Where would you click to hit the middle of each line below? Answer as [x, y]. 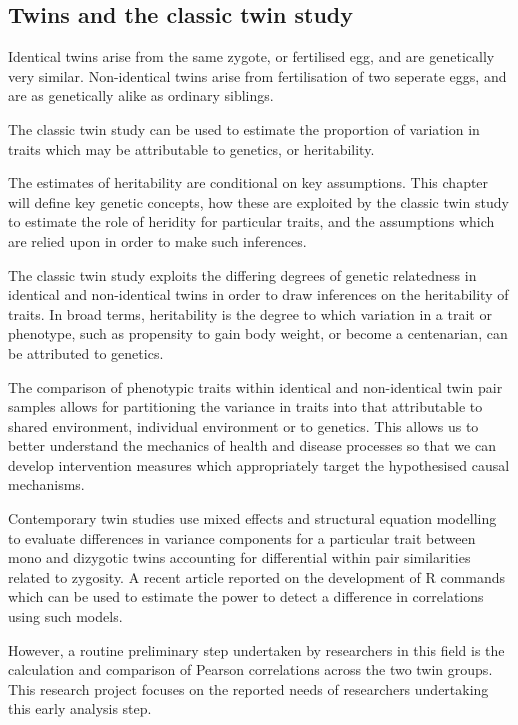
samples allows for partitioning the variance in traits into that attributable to [245, 406]
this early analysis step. [80, 708]
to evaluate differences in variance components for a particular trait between [242, 537]
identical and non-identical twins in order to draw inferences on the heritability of [258, 294]
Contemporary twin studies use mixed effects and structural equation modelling [252, 518]
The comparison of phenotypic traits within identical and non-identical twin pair [255, 386]
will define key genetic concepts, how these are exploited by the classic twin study [258, 201]
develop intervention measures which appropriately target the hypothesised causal [259, 464]
